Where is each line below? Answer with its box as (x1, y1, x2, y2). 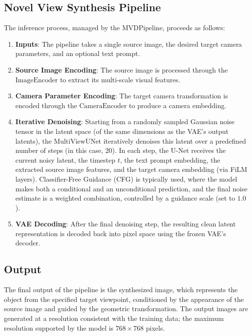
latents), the (15, 135, 52, 146)
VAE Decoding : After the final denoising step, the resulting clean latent (15, 219, 236, 229)
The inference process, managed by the (4, 22, 120, 33)
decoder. (15, 238, 40, 248)
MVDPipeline (122, 25, 163, 32)
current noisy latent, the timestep (15, 154, 115, 165)
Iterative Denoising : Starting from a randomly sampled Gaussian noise (15, 116, 235, 127)
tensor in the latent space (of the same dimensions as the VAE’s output (15, 126, 229, 136)
